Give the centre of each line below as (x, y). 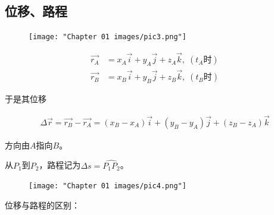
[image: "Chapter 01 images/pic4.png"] (108, 186)
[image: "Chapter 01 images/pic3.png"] (108, 37)
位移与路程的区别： (42, 205)
